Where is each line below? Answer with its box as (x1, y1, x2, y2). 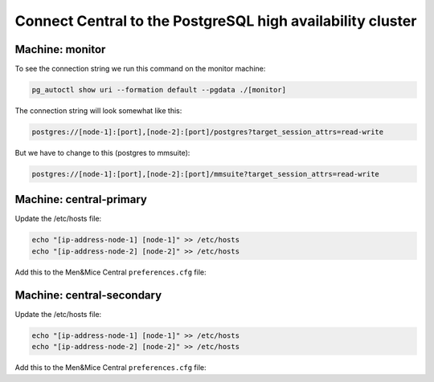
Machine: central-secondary (14, 288, 162, 302)
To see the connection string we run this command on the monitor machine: (14, 64, 266, 74)
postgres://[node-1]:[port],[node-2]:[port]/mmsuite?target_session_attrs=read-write (31, 169, 379, 178)
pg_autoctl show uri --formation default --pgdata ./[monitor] (31, 85, 287, 95)
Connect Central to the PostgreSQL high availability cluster (14, 12, 417, 30)
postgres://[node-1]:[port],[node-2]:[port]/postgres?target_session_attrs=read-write (31, 128, 384, 136)
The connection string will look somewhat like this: (14, 106, 182, 116)
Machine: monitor (14, 43, 106, 56)
